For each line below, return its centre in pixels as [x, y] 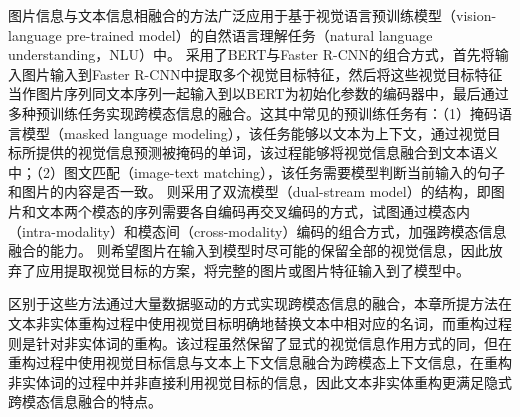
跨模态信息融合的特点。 [85, 401]
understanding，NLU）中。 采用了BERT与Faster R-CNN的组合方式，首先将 [251, 54]
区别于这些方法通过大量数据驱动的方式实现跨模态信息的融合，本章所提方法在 [260, 303]
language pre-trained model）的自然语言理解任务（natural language [220, 34]
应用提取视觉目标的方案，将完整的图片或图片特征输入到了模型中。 [252, 269]
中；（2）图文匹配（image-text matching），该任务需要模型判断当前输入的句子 [256, 171]
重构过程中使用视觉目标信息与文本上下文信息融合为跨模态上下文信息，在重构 [260, 362]
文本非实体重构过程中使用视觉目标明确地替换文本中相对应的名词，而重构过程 [260, 322]
